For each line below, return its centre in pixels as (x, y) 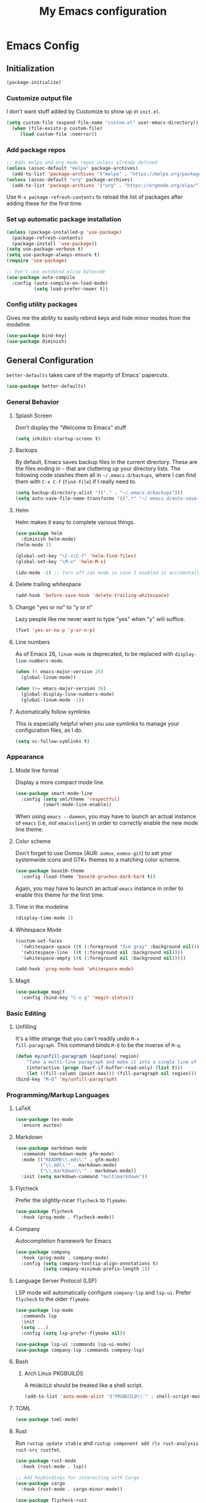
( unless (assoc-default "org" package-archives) (70, 180)
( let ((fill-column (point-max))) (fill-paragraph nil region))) (112, 1074)
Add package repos (36, 150)
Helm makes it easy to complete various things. (75, 522)
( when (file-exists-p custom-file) (57, 129)
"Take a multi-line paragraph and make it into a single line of (112, 1062)
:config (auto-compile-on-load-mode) (60, 283)
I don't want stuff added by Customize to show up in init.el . (84, 112)
